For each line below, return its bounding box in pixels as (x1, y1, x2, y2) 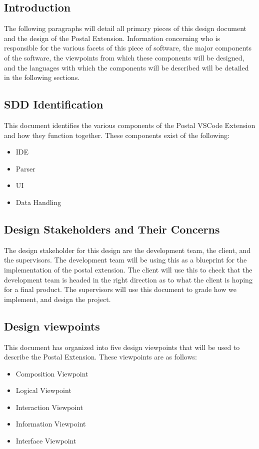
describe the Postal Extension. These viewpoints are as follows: (4, 351, 197, 362)
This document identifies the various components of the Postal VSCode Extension (4, 119, 255, 130)
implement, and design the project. (4, 293, 111, 304)
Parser (15, 163, 35, 173)
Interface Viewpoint (15, 435, 76, 446)
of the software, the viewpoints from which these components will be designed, (4, 52, 244, 62)
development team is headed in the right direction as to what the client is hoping (4, 274, 252, 284)
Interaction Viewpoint (15, 401, 83, 412)
